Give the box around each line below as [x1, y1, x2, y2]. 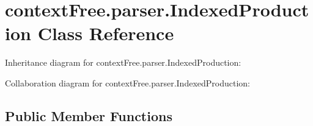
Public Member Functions [5, 106, 172, 125]
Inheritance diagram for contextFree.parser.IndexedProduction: [5, 56, 241, 69]
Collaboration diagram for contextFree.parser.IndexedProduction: [5, 76, 250, 89]
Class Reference [37, 21, 174, 46]
